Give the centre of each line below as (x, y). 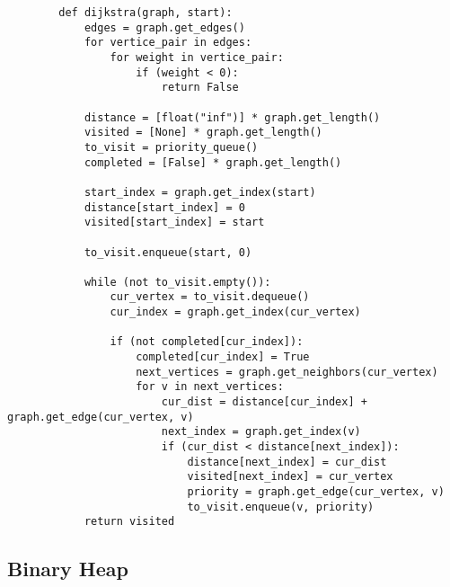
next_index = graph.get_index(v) (261, 432)
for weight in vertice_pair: (197, 57)
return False (200, 88)
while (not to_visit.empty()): (177, 282)
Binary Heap (68, 569)
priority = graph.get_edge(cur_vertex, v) (316, 492)
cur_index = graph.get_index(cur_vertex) (235, 312)
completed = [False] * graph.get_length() (213, 162)
